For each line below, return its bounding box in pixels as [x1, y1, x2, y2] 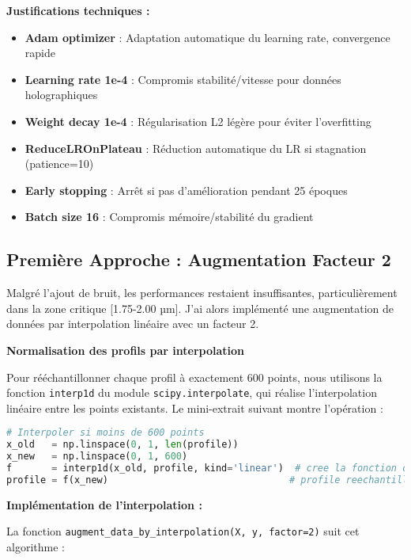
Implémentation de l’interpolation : [6, 496, 202, 512]
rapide [25, 44, 55, 61]
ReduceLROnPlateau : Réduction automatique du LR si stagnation [25, 139, 367, 156]
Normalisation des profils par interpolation [6, 341, 244, 358]
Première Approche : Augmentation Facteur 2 [6, 247, 391, 272]
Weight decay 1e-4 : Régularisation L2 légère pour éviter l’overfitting [25, 112, 371, 129]
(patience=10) [25, 155, 94, 172]
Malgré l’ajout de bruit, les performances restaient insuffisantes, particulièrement [6, 284, 398, 301]
